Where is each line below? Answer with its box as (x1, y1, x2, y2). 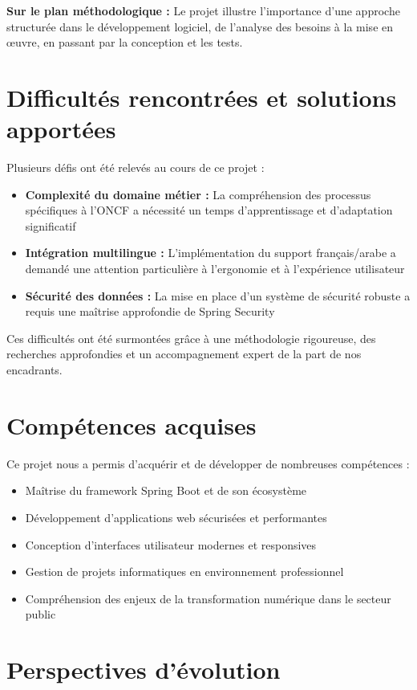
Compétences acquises (6, 408, 257, 441)
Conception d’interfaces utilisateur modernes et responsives (25, 536, 317, 553)
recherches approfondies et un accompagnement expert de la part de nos (6, 345, 362, 362)
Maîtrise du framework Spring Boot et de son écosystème (25, 482, 307, 499)
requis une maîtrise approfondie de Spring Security (25, 303, 275, 320)
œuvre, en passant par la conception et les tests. (6, 34, 243, 51)
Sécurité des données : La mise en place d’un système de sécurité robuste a (25, 287, 411, 304)
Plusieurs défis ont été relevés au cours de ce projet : (6, 159, 265, 176)
